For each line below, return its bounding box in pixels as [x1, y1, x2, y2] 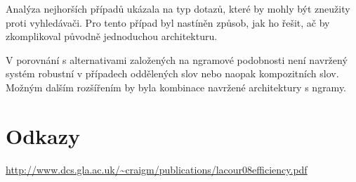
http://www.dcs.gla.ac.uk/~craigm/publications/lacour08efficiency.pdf [6, 162, 308, 176]
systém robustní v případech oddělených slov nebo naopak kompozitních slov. [6, 66, 339, 81]
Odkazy [6, 121, 81, 150]
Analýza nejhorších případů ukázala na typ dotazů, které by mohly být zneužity [6, 1, 350, 15]
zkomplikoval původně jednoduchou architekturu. [6, 29, 218, 44]
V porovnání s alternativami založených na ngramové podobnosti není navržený [6, 52, 348, 67]
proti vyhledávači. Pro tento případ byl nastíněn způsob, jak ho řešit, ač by [6, 15, 330, 30]
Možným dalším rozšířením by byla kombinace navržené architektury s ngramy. [6, 79, 347, 94]
